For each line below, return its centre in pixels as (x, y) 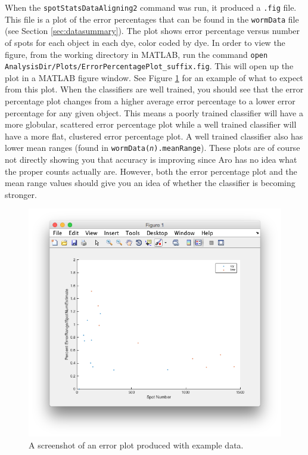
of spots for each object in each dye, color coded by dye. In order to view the (145, 42)
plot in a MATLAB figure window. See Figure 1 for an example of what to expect (154, 77)
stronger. (21, 194)
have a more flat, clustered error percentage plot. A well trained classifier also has (154, 136)
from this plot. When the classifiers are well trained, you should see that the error (154, 89)
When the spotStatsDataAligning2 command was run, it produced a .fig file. (151, 7)
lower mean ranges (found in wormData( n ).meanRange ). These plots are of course (153, 148)
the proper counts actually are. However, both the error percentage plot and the (151, 171)
